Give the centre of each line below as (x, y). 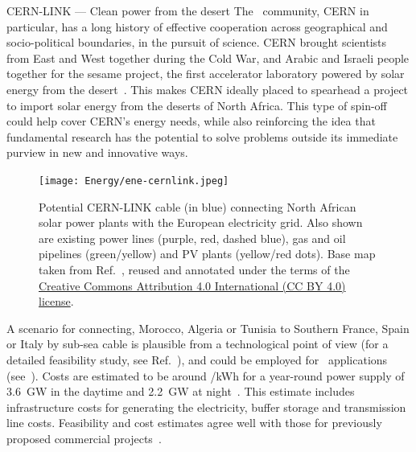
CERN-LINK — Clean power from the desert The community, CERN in (188, 10)
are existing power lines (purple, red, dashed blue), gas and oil (192, 238)
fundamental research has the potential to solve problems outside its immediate (202, 136)
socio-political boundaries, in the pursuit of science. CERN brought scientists (197, 42)
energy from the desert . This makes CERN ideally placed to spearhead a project (208, 89)
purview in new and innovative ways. (97, 152)
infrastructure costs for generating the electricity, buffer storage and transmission (206, 407)
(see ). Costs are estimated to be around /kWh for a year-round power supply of (206, 375)
